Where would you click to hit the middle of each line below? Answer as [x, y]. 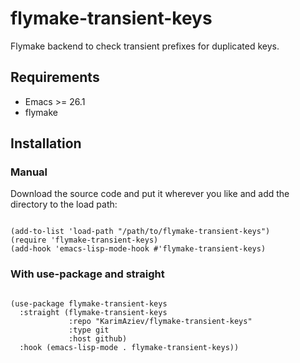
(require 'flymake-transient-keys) [84, 240]
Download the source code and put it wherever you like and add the [150, 194]
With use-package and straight [87, 274]
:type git [89, 330]
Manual [29, 172]
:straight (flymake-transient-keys [93, 312]
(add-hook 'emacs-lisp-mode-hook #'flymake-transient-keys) [138, 249]
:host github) [98, 338]
